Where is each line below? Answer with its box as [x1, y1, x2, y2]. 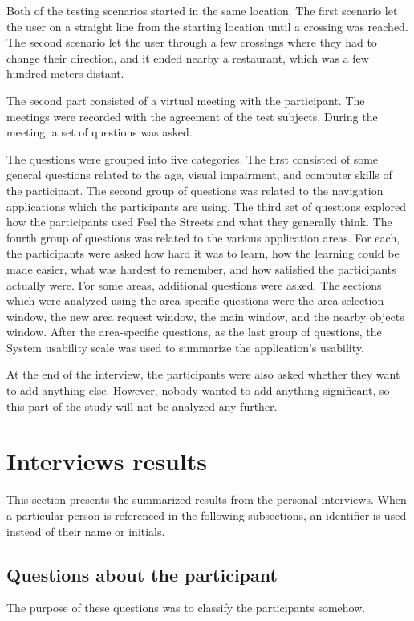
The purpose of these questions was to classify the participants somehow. [6, 599, 366, 616]
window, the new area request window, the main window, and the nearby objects [6, 307, 404, 324]
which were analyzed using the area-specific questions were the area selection [6, 292, 384, 309]
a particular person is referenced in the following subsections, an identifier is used [6, 506, 407, 523]
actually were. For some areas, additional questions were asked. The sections [6, 276, 382, 293]
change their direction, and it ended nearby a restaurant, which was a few [6, 49, 369, 66]
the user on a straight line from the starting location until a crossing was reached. [6, 18, 408, 34]
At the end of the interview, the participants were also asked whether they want [6, 366, 400, 383]
